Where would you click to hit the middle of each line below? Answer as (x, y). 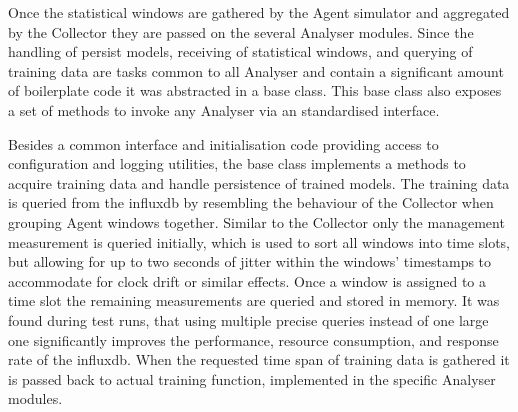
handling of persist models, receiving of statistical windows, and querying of (240, 51)
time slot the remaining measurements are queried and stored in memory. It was (254, 300)
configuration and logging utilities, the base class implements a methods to (237, 163)
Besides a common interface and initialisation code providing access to (223, 143)
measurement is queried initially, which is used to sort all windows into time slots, (259, 241)
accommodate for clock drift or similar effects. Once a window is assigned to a (247, 280)
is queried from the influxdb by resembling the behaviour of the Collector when (251, 202)
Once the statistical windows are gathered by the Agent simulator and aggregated (259, 12)
